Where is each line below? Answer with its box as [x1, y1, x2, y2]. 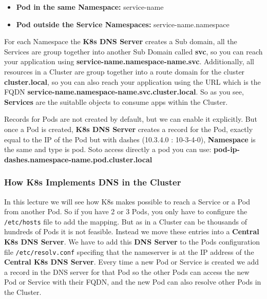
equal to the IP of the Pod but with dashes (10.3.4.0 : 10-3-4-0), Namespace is [4, 134, 256, 144]
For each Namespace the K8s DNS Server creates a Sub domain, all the [4, 36, 237, 47]
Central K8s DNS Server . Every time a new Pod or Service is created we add [4, 256, 259, 267]
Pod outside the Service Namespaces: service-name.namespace [16, 18, 230, 29]
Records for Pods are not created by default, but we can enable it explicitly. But [4, 114, 257, 124]
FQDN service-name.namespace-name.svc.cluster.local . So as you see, [4, 86, 244, 97]
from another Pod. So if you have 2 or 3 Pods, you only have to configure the [4, 206, 247, 217]
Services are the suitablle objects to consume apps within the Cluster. [4, 96, 228, 107]
